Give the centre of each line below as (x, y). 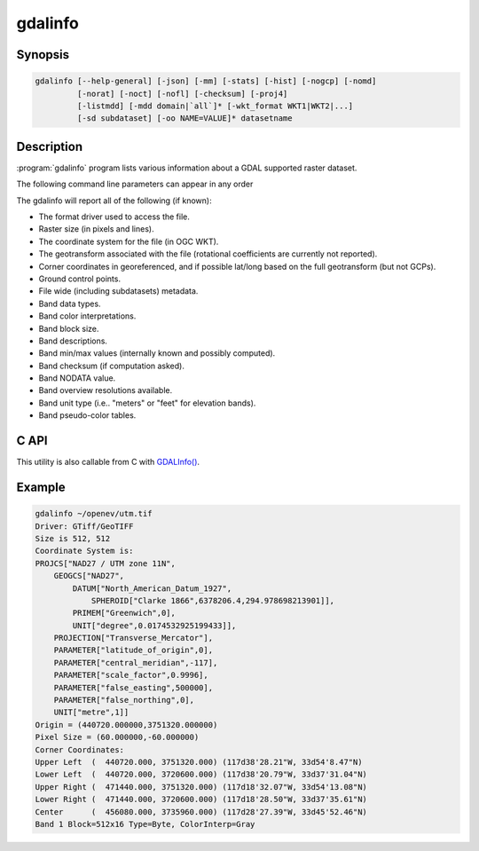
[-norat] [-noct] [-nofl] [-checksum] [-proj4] (182, 94)
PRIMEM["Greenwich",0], (124, 613)
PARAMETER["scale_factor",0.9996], (131, 675)
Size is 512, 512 (73, 538)
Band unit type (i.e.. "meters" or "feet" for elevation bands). (147, 403)
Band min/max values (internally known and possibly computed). (157, 353)
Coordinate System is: (84, 551)
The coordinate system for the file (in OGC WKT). (129, 241)
